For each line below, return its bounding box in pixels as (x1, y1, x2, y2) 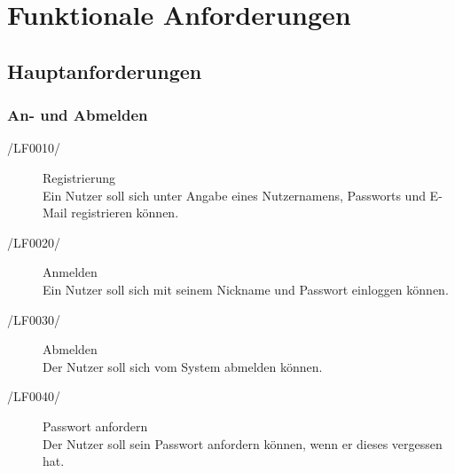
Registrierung (43, 168, 116, 186)
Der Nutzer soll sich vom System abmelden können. (43, 357, 323, 375)
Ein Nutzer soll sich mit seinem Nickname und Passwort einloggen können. (43, 280, 449, 298)
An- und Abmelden (7, 104, 148, 126)
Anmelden (43, 263, 98, 281)
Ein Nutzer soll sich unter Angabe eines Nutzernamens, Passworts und (43, 185, 426, 204)
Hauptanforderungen (7, 57, 202, 84)
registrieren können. (71, 203, 179, 222)
